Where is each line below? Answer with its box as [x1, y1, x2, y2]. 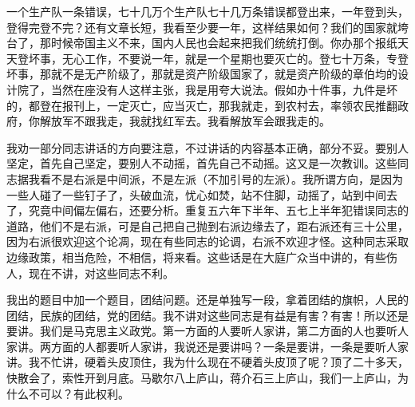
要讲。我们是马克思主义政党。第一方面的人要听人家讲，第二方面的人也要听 [6, 322, 397, 339]
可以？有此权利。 [39, 385, 129, 401]
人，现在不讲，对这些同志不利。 [6, 264, 174, 281]
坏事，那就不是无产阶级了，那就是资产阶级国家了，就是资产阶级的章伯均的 [6, 65, 397, 82]
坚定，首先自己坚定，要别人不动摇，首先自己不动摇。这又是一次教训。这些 [6, 155, 397, 172]
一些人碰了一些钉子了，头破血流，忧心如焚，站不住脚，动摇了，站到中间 [6, 186, 386, 203]
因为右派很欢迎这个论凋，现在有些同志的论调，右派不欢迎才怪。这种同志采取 [6, 233, 409, 250]
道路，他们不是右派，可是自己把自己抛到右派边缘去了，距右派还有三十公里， [6, 217, 409, 234]
